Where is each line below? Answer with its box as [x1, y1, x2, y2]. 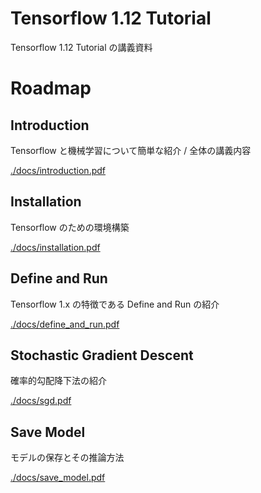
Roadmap [10, 77, 92, 100]
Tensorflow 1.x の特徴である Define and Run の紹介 [10, 298, 220, 310]
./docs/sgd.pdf [10, 395, 72, 407]
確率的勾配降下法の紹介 [10, 375, 107, 387]
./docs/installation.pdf [10, 241, 101, 253]
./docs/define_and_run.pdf [10, 318, 120, 330]
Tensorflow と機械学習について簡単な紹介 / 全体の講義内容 [10, 144, 252, 156]
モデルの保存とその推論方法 [10, 452, 125, 464]
